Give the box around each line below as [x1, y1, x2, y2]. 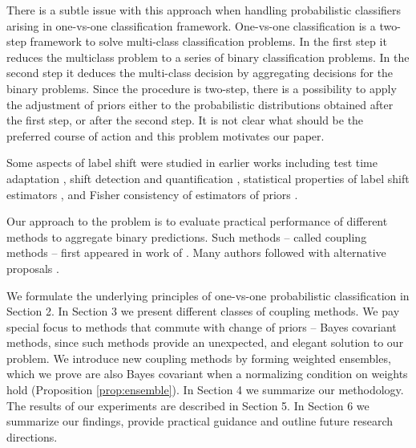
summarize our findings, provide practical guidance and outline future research [6, 413, 393, 430]
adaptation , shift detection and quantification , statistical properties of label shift [6, 169, 410, 186]
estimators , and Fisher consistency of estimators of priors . [6, 185, 298, 202]
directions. [6, 428, 58, 445]
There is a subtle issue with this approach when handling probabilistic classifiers [6, 2, 402, 18]
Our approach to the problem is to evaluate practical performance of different [6, 213, 388, 230]
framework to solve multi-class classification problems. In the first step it [30, 33, 387, 50]
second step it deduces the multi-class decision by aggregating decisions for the [6, 64, 394, 81]
